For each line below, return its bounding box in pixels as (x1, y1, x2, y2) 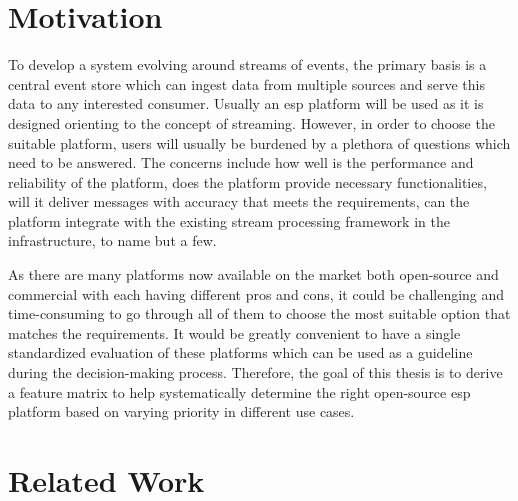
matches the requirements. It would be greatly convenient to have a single (8, 322, 461, 343)
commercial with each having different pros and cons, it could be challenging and (8, 283, 505, 304)
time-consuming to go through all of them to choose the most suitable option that (8, 303, 511, 324)
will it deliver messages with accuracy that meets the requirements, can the (8, 191, 470, 212)
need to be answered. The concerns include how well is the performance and (8, 152, 474, 173)
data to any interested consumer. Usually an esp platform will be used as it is (8, 93, 484, 114)
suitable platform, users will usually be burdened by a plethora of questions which (8, 132, 511, 153)
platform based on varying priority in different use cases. (8, 401, 355, 422)
